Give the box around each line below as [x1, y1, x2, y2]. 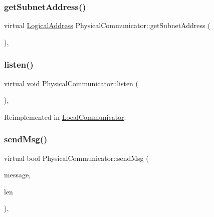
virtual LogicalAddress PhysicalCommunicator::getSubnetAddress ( [4, 20, 210, 31]
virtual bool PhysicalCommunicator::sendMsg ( [4, 152, 149, 163]
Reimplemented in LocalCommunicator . [4, 111, 126, 122]
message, [4, 169, 31, 180]
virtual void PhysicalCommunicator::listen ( [4, 78, 139, 88]
